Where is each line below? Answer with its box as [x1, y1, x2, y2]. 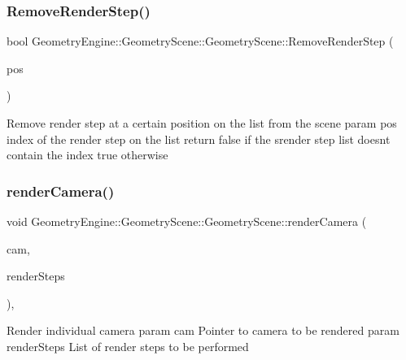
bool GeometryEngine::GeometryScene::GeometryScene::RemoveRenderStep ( [7, 33, 394, 50]
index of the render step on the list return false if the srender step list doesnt [7, 130, 391, 147]
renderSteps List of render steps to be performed [7, 337, 249, 354]
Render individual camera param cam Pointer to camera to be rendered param [7, 322, 399, 339]
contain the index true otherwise [7, 146, 168, 163]
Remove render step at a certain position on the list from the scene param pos [7, 115, 397, 131]
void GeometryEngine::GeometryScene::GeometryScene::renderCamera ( [7, 213, 367, 229]
